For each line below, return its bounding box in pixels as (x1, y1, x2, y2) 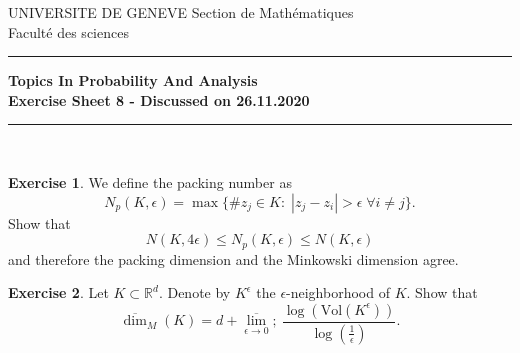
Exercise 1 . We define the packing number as (8, 171, 292, 192)
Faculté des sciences (8, 21, 129, 42)
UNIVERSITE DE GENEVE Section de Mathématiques (8, 2, 354, 22)
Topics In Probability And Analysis (8, 70, 258, 91)
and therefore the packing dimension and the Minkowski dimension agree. (8, 248, 459, 269)
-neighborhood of (286, 282, 390, 303)
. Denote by (158, 282, 231, 303)
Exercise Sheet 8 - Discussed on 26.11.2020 (8, 89, 310, 110)
